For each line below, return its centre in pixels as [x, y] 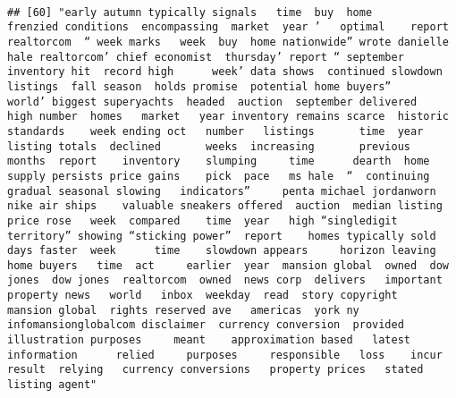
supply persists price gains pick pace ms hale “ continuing [219, 176]
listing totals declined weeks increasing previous [209, 146]
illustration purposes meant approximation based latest [209, 340]
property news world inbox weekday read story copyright [203, 296]
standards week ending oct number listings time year [215, 131]
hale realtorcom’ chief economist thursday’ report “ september [206, 57]
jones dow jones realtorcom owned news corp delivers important [225, 280]
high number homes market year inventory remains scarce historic [228, 117]
